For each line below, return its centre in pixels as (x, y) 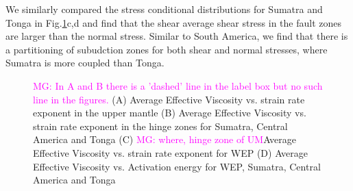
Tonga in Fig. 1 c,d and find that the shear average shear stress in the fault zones (174, 22)
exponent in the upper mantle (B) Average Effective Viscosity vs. (170, 113)
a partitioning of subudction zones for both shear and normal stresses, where (167, 49)
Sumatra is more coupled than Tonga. (85, 63)
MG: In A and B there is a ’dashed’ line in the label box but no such (178, 85)
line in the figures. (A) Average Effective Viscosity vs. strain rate (169, 99)
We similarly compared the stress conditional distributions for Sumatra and (164, 9)
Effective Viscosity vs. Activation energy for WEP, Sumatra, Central (177, 166)
